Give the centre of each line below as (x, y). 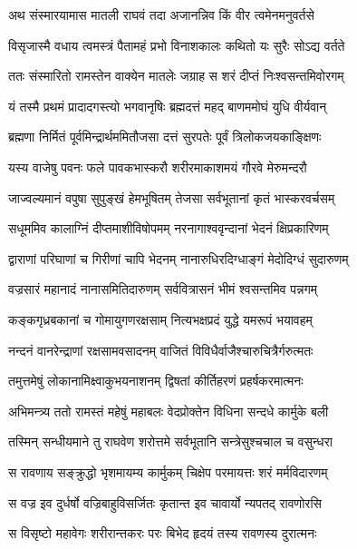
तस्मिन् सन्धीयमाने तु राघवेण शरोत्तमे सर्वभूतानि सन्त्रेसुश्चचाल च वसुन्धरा (170, 441)
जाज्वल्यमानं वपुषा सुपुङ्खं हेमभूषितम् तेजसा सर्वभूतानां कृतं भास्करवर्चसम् (172, 197)
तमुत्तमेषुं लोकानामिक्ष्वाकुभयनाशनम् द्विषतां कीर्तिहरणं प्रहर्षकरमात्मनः (156, 381)
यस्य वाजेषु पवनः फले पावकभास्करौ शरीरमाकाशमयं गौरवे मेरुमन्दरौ (158, 167)
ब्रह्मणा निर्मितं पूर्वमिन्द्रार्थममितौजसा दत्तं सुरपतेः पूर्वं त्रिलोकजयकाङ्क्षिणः (165, 137)
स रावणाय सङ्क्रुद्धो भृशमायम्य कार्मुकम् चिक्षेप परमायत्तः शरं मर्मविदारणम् (168, 471)
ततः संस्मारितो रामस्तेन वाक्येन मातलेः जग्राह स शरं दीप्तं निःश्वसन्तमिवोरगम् (176, 76)
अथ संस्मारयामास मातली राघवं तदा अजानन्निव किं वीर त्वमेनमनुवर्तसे (161, 15)
